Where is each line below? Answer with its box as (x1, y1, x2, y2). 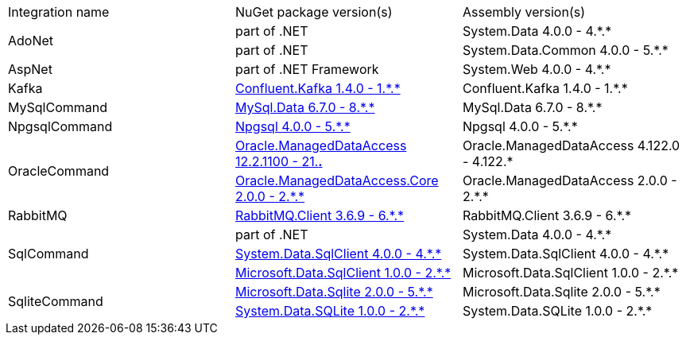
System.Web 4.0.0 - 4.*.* (462, 61, 611, 77)
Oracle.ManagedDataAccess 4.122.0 (462, 138, 680, 153)
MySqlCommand (8, 99, 108, 115)
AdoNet (8, 33, 54, 48)
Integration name (8, 4, 110, 20)
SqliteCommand (8, 293, 103, 309)
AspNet (8, 61, 52, 77)
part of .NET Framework (234, 61, 379, 77)
